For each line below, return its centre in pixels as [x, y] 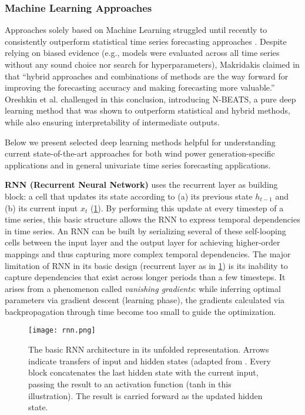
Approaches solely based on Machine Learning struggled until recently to [136, 30]
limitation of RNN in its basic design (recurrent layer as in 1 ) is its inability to [146, 265]
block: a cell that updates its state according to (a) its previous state [129, 196]
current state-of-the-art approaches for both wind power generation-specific [140, 153]
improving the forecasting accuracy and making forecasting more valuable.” [140, 87]
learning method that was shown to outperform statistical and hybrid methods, [148, 110]
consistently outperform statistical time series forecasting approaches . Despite [146, 41]
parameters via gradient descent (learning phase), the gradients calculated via [145, 300]
